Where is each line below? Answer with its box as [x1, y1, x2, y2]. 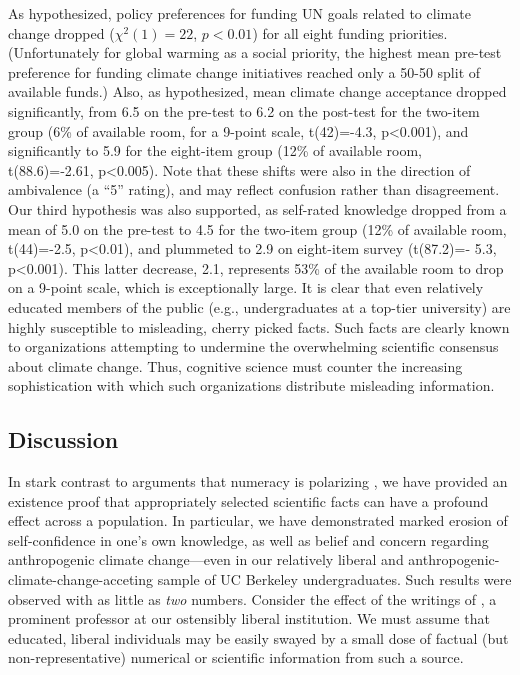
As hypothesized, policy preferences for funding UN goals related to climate [8, 3, 471, 23]
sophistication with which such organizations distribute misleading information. [8, 375, 495, 396]
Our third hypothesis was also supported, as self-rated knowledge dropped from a [8, 198, 507, 219]
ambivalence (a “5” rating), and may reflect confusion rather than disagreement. [8, 179, 500, 200]
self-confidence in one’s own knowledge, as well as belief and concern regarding [8, 529, 489, 550]
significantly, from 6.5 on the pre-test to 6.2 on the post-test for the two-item [8, 100, 480, 121]
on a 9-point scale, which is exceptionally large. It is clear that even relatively [8, 277, 484, 298]
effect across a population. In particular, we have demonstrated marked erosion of [8, 510, 508, 531]
